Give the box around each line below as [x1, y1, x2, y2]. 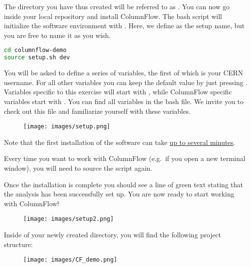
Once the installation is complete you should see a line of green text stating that [4, 179, 243, 189]
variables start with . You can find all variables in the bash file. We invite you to [4, 96, 244, 106]
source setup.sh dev [4, 54, 70, 61]
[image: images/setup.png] [23, 123, 110, 130]
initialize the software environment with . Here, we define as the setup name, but [4, 20, 245, 31]
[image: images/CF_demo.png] [23, 256, 117, 264]
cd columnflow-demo [4, 47, 67, 54]
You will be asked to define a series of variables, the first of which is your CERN [4, 68, 243, 78]
